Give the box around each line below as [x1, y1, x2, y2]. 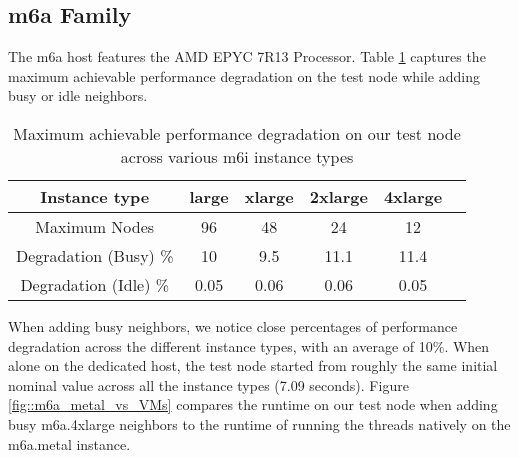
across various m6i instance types [120, 144, 354, 168]
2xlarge [309, 184, 368, 208]
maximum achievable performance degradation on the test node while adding [8, 65, 480, 86]
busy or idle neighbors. [8, 85, 148, 106]
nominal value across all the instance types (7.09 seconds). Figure [8, 374, 409, 395]
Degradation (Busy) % [16, 243, 174, 267]
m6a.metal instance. [8, 433, 131, 454]
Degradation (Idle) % [20, 272, 170, 296]
